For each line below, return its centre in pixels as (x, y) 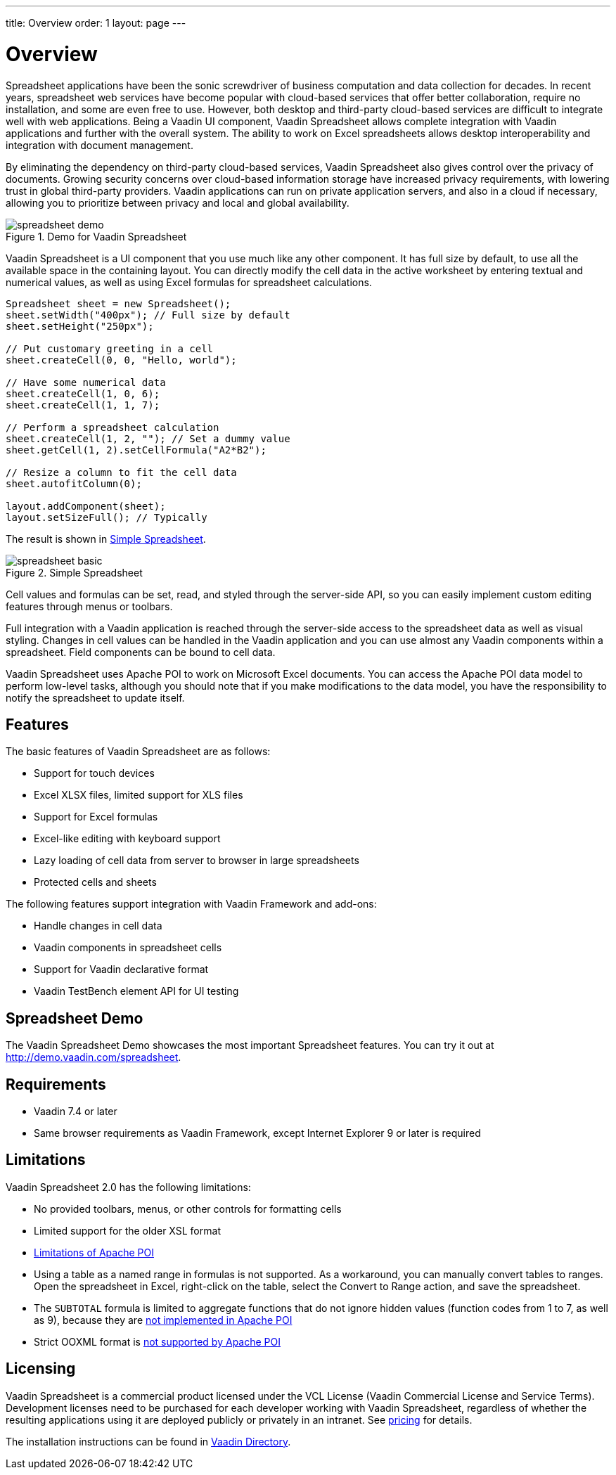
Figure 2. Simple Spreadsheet (74, 572)
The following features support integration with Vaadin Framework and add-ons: (191, 904)
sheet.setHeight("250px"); (80, 326)
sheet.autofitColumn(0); (74, 483)
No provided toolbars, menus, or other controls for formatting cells (188, 1209)
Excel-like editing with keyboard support (127, 839)
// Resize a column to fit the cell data (121, 472)
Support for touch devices (94, 773)
